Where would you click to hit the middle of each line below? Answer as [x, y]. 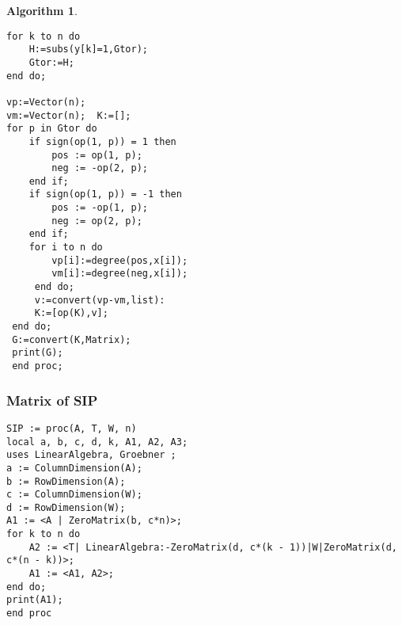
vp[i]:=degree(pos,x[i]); [120, 260]
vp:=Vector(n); [46, 102]
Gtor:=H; [51, 62]
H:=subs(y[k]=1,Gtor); [88, 50]
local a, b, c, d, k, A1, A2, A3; [97, 442]
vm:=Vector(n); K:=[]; [69, 115]
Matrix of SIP [52, 400]
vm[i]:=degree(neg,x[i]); [120, 274]
